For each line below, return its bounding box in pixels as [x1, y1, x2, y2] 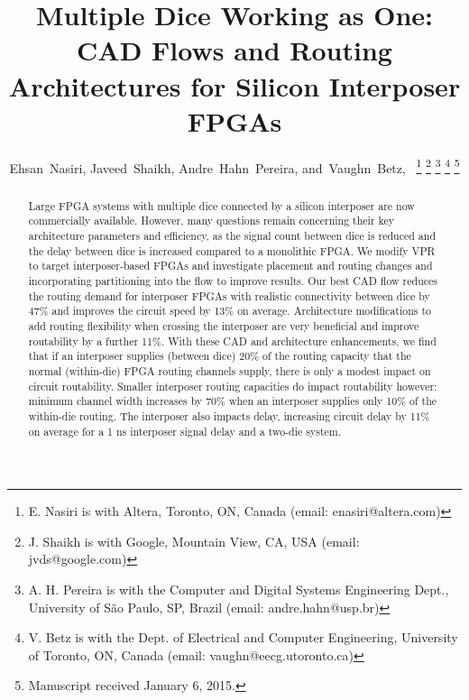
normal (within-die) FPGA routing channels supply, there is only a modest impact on [28, 363, 431, 378]
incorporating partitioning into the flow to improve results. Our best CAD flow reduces [28, 273, 437, 289]
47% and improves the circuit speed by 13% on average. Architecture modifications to [28, 303, 432, 318]
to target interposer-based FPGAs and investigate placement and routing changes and [28, 258, 433, 273]
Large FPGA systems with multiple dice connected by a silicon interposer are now [28, 198, 415, 213]
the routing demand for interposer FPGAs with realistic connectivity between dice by [28, 288, 430, 303]
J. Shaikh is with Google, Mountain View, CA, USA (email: [28, 531, 360, 550]
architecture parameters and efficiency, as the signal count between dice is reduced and [28, 228, 437, 244]
